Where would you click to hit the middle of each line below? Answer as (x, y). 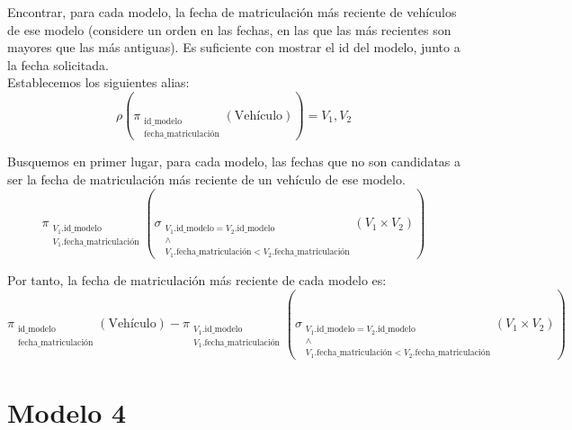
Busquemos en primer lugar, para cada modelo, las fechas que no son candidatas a (234, 161)
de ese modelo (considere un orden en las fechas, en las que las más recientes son (229, 29)
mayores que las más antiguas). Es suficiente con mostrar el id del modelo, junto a (234, 47)
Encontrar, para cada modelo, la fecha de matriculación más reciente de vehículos (232, 12)
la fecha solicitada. (58, 64)
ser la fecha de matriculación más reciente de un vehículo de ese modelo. (206, 179)
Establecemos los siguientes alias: (98, 82)
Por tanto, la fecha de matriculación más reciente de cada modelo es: (197, 279)
